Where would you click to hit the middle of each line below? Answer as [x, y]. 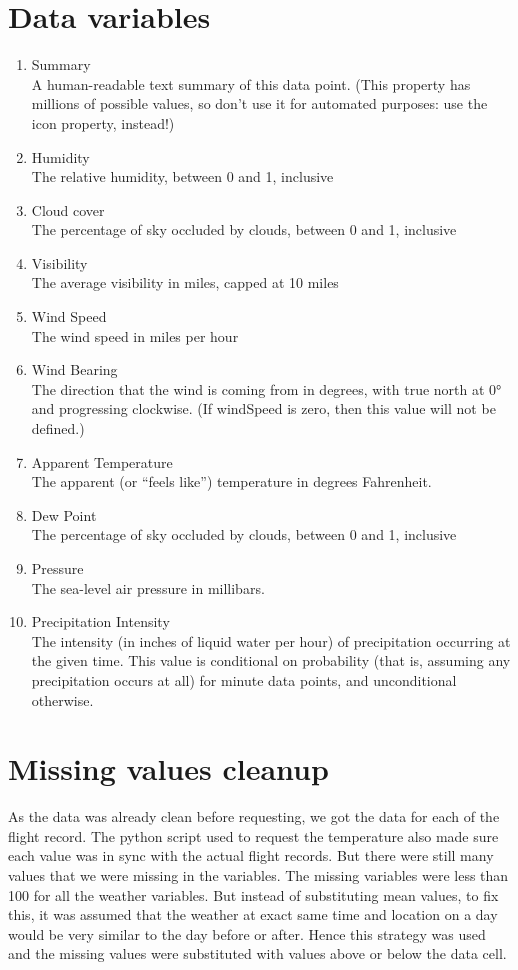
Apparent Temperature [102, 461]
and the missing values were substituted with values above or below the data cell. [257, 953]
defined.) [58, 428]
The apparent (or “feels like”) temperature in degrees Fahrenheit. [231, 481]
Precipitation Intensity [100, 621]
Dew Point [64, 514]
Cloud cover [68, 209]
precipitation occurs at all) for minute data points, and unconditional [244, 679]
